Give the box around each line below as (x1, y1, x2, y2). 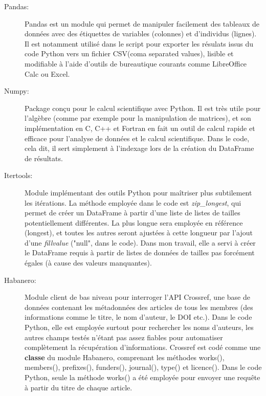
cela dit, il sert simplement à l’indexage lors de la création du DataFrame (25, 143, 254, 153)
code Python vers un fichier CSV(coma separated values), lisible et (25, 48, 234, 59)
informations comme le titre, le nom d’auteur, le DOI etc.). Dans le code (25, 312, 252, 322)
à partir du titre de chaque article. (25, 382, 132, 392)
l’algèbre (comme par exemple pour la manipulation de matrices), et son (25, 113, 251, 123)
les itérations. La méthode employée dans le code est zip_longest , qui (25, 197, 241, 208)
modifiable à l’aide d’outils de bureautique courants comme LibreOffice (25, 58, 247, 69)
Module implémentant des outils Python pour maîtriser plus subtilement (25, 187, 252, 197)
